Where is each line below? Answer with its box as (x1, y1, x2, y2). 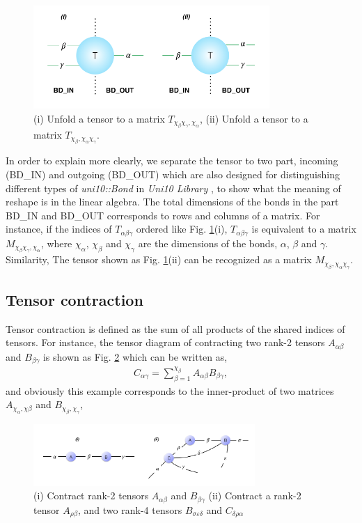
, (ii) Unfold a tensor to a (199, 111, 308, 125)
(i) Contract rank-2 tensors (33, 488, 149, 503)
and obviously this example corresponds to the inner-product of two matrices (6, 383, 334, 398)
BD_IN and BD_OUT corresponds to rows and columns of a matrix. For (6, 208, 320, 222)
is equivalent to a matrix (251, 221, 356, 236)
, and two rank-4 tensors (78, 502, 182, 517)
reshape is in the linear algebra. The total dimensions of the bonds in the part (6, 194, 339, 209)
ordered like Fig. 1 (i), (136, 221, 228, 236)
